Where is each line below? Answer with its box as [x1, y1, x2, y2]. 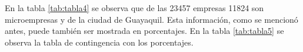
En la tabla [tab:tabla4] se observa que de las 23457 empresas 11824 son [5, 2, 264, 13]
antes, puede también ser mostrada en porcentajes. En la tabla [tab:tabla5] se [5, 25, 284, 37]
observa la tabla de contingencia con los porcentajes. [5, 36, 194, 48]
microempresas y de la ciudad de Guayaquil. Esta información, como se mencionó [5, 13, 298, 25]
